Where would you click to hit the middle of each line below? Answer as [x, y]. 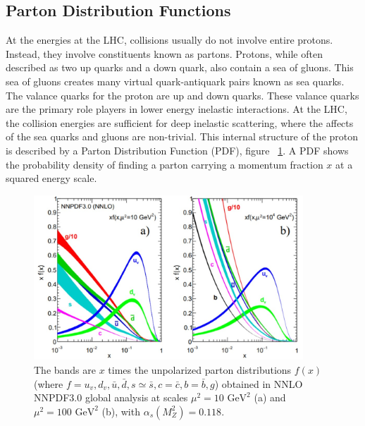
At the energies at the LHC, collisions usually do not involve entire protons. [169, 40]
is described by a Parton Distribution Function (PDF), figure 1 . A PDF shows [177, 150]
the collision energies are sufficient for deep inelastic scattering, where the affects [180, 122]
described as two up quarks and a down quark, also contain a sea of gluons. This [180, 67]
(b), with [121, 411]
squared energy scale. [51, 178]
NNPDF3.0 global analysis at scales [111, 397]
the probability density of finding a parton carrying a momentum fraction [165, 164]
